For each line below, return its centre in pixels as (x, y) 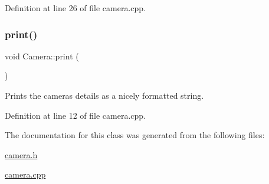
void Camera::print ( (42, 56)
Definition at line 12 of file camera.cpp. (76, 115)
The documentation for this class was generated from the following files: (135, 135)
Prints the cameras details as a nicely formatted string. (104, 95)
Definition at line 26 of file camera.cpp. (76, 8)
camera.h (21, 154)
